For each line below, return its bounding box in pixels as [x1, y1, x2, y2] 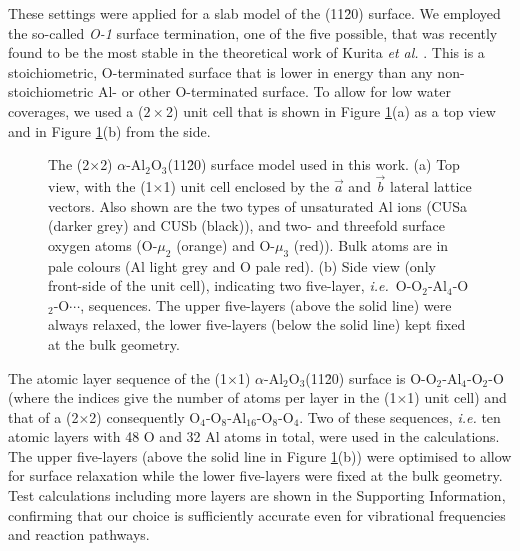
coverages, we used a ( [8, 100, 144, 121]
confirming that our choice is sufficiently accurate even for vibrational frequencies [8, 504, 506, 525]
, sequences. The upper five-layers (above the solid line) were [80, 294, 452, 315]
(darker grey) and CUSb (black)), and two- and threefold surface [48, 215, 445, 236]
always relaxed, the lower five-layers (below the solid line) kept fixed [48, 314, 466, 335]
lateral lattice [390, 175, 472, 196]
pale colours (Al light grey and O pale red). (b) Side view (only [48, 255, 436, 276]
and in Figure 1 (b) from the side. [8, 120, 211, 141]
